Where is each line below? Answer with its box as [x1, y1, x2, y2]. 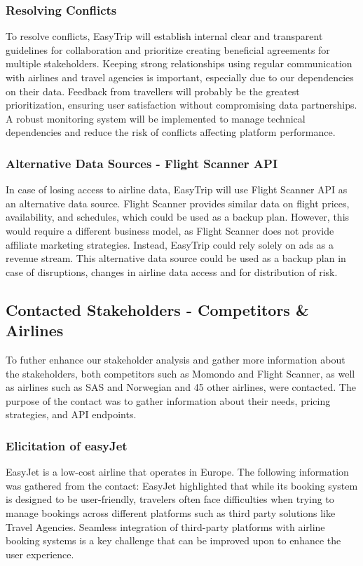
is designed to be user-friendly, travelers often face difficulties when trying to [6, 492, 334, 506]
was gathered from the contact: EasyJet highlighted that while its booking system [6, 478, 358, 492]
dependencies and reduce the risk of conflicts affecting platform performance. [6, 125, 336, 139]
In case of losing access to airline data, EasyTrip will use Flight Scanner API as [6, 182, 348, 197]
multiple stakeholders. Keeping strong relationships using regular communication [6, 56, 352, 71]
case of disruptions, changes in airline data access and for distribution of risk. [6, 264, 338, 279]
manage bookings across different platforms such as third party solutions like [6, 505, 336, 520]
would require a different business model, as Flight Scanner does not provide [6, 223, 334, 237]
